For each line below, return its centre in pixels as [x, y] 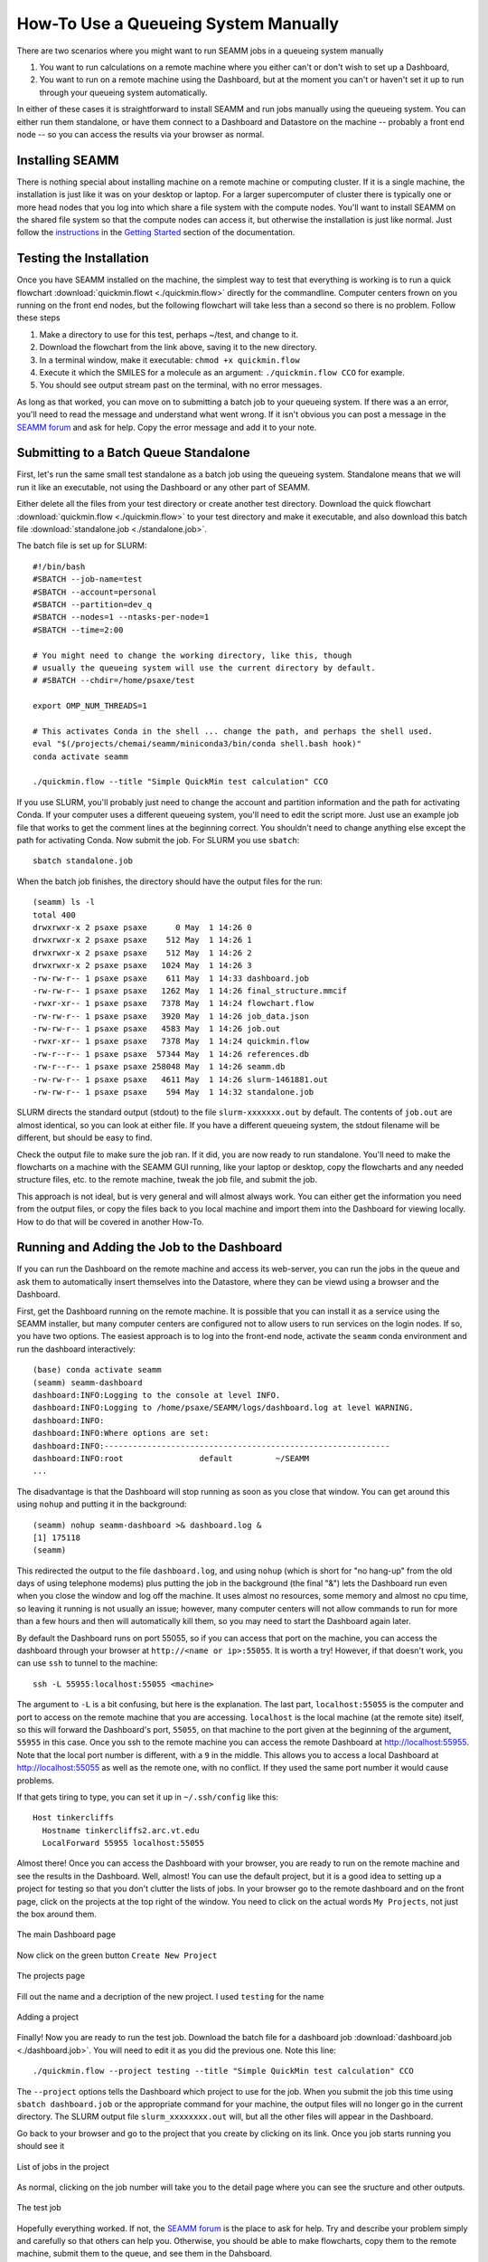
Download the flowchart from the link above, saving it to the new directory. [178, 347]
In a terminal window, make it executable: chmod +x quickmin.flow [169, 360]
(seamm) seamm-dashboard [88, 1383]
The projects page [51, 1976]
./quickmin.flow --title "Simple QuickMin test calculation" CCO [181, 782]
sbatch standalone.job [83, 861]
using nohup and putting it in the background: [102, 1504]
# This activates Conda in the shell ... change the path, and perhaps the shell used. [233, 731]
